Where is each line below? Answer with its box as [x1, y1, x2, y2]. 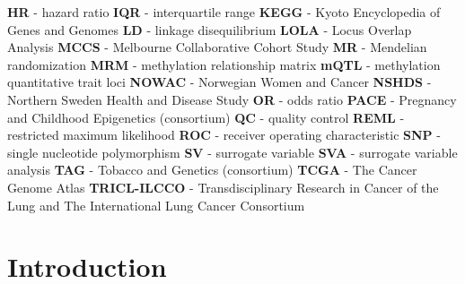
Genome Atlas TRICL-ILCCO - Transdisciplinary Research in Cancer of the [7, 177, 439, 196]
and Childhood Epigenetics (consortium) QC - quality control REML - [7, 108, 405, 126]
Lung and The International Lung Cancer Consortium [7, 195, 305, 214]
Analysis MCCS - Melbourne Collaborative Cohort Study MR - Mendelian [7, 38, 427, 56]
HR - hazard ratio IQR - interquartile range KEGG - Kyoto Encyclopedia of [7, 3, 441, 21]
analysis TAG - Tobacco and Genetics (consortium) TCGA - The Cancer [7, 160, 417, 179]
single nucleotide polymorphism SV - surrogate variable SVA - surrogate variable [7, 142, 458, 161]
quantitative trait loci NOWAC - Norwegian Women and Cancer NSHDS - [7, 73, 432, 91]
